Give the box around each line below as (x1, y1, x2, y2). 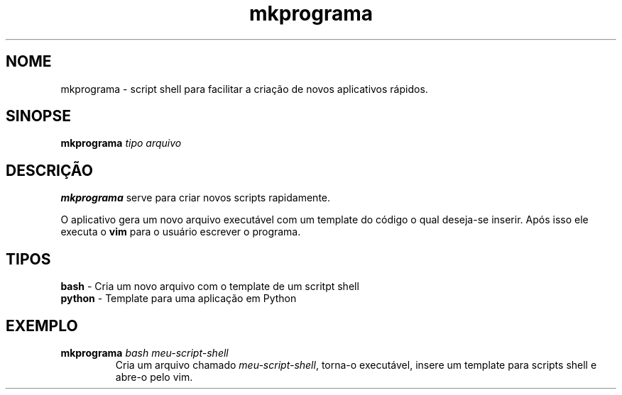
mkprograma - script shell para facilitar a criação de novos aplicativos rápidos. (60, 82, 428, 95)
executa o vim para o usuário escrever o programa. (60, 226, 301, 238)
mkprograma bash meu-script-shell (60, 346, 229, 359)
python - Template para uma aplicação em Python (60, 292, 297, 305)
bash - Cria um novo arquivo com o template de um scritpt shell (60, 280, 359, 293)
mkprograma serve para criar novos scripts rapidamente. (60, 191, 331, 204)
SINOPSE (6, 107, 71, 126)
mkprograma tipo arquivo (60, 137, 182, 150)
